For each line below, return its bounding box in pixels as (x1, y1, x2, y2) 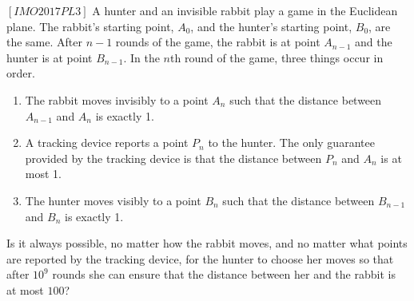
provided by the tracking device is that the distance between (25, 149, 322, 166)
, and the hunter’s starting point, (190, 18, 352, 34)
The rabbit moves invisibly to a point (25, 91, 209, 108)
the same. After (6, 34, 82, 50)
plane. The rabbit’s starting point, (6, 18, 174, 34)
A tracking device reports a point (25, 134, 189, 151)
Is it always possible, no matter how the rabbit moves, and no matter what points (6, 235, 408, 251)
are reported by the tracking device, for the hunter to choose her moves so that (6, 250, 394, 267)
